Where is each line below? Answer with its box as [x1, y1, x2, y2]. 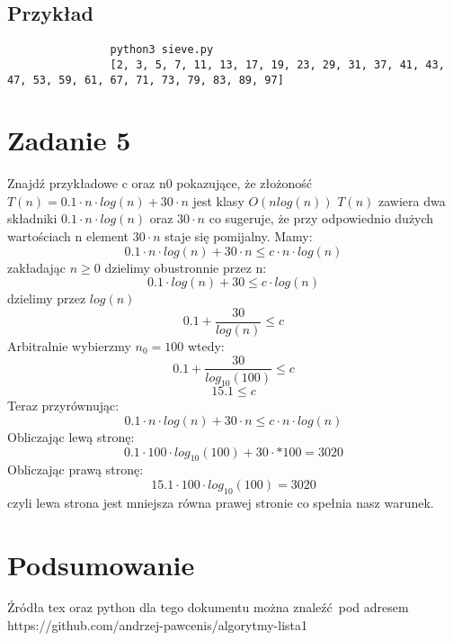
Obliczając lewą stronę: [7, 427, 135, 446]
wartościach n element [7, 227, 129, 246]
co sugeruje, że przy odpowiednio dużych [209, 209, 434, 228]
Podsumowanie [7, 546, 195, 582]
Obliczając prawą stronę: [7, 460, 144, 479]
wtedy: [187, 336, 225, 355]
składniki [7, 209, 58, 228]
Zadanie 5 [7, 122, 131, 158]
